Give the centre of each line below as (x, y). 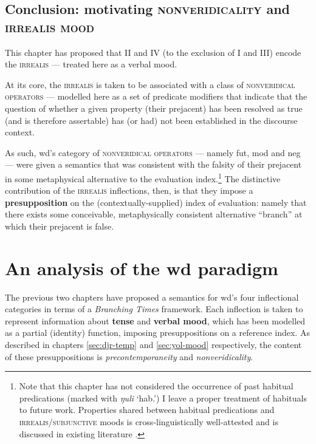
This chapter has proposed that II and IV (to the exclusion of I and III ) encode (153, 52)
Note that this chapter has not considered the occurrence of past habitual (156, 386)
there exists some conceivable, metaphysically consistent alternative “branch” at (154, 214)
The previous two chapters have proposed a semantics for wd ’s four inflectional (152, 297)
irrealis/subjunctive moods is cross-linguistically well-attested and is (149, 422)
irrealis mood (50, 26)
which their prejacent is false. (60, 226)
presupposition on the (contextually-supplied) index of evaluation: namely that (156, 202)
